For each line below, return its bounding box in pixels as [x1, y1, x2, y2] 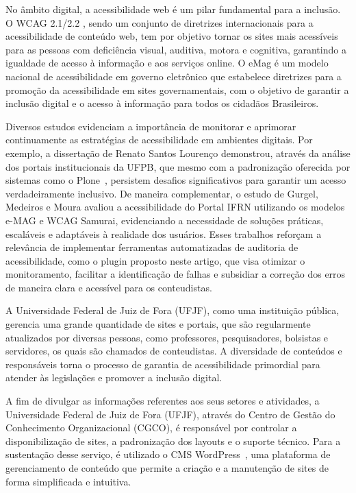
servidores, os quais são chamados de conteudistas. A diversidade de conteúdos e [5, 344, 342, 358]
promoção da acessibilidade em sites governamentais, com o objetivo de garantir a [5, 82, 349, 97]
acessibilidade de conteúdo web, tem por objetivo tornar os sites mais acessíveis [5, 29, 338, 43]
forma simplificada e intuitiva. [5, 474, 131, 488]
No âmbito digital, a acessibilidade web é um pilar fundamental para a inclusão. [5, 2, 341, 16]
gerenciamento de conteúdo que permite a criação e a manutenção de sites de [5, 461, 329, 474]
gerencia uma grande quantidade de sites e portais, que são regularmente [5, 317, 311, 331]
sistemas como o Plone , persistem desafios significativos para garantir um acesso [5, 173, 346, 187]
